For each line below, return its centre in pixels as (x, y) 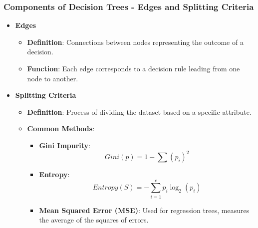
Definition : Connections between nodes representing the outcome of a (135, 42)
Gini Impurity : (65, 145)
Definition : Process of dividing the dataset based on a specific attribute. (139, 112)
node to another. (53, 78)
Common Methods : (61, 128)
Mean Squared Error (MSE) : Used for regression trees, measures (144, 210)
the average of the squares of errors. (94, 220)
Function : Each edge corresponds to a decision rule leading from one (133, 68)
